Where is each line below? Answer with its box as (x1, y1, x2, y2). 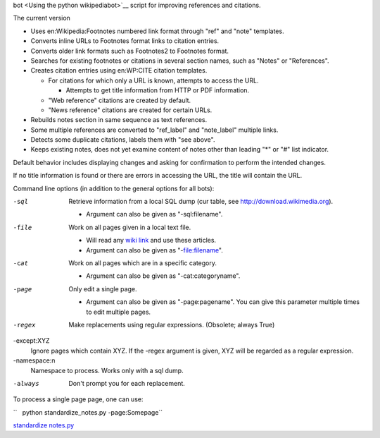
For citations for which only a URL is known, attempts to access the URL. (48, 76, 259, 85)
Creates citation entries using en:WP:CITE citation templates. (30, 66, 208, 75)
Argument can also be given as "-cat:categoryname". (86, 272, 241, 280)
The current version (13, 14, 70, 23)
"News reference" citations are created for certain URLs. (48, 106, 213, 114)
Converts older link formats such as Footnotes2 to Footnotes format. (30, 47, 229, 55)
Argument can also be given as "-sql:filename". (86, 210, 223, 219)
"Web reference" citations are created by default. (48, 96, 191, 104)
